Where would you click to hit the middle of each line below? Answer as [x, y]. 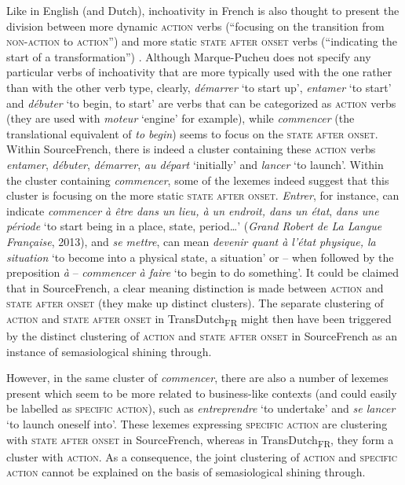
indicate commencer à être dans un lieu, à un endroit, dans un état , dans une [193, 210]
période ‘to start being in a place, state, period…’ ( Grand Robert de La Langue [194, 226]
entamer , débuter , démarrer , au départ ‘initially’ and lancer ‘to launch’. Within [195, 164]
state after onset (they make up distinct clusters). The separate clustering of [195, 303]
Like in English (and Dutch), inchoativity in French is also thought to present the [203, 10]
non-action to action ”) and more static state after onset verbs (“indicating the [202, 41]
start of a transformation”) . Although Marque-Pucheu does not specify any [189, 56]
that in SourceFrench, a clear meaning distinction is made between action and [195, 287]
